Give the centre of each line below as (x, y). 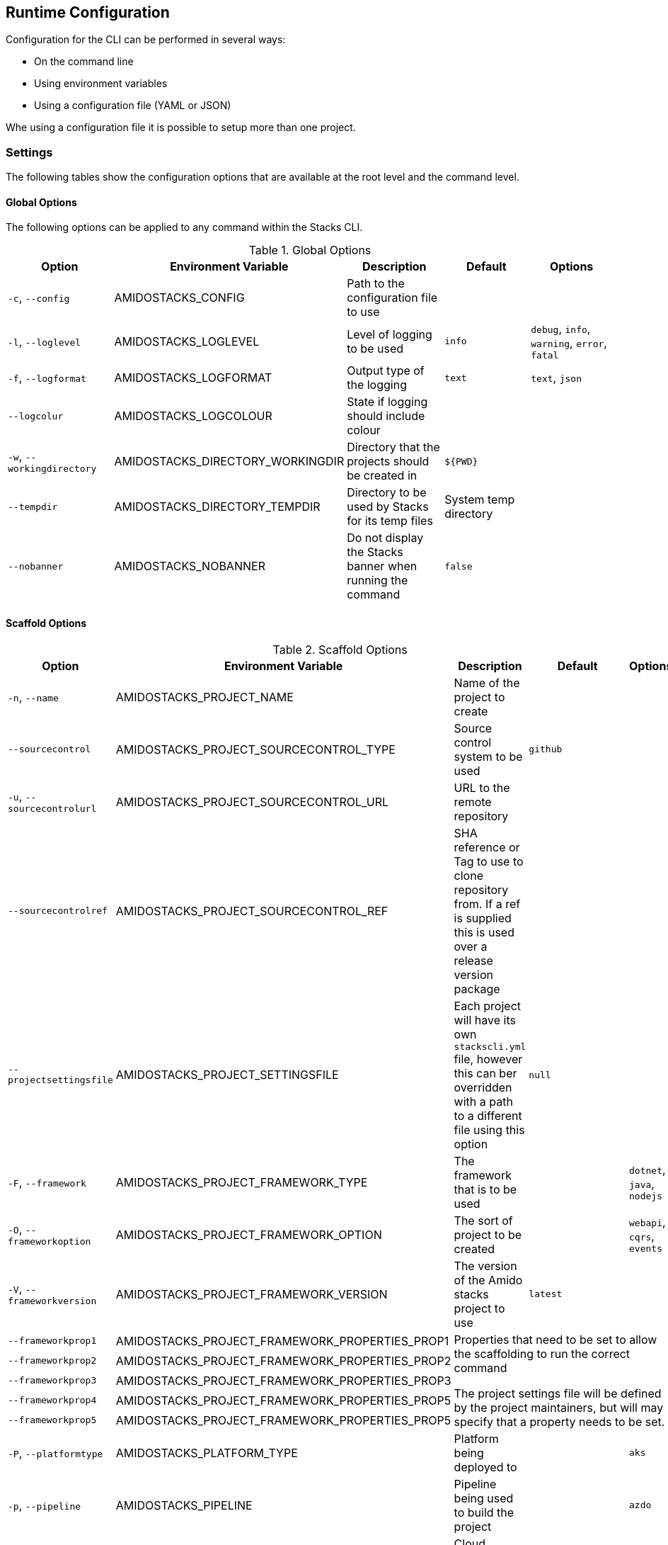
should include (386, 416)
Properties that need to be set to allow (555, 1339)
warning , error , (569, 343)
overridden (483, 1087)
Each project (488, 1006)
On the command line (84, 62)
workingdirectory (52, 468)
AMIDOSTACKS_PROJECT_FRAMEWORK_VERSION (252, 1294)
